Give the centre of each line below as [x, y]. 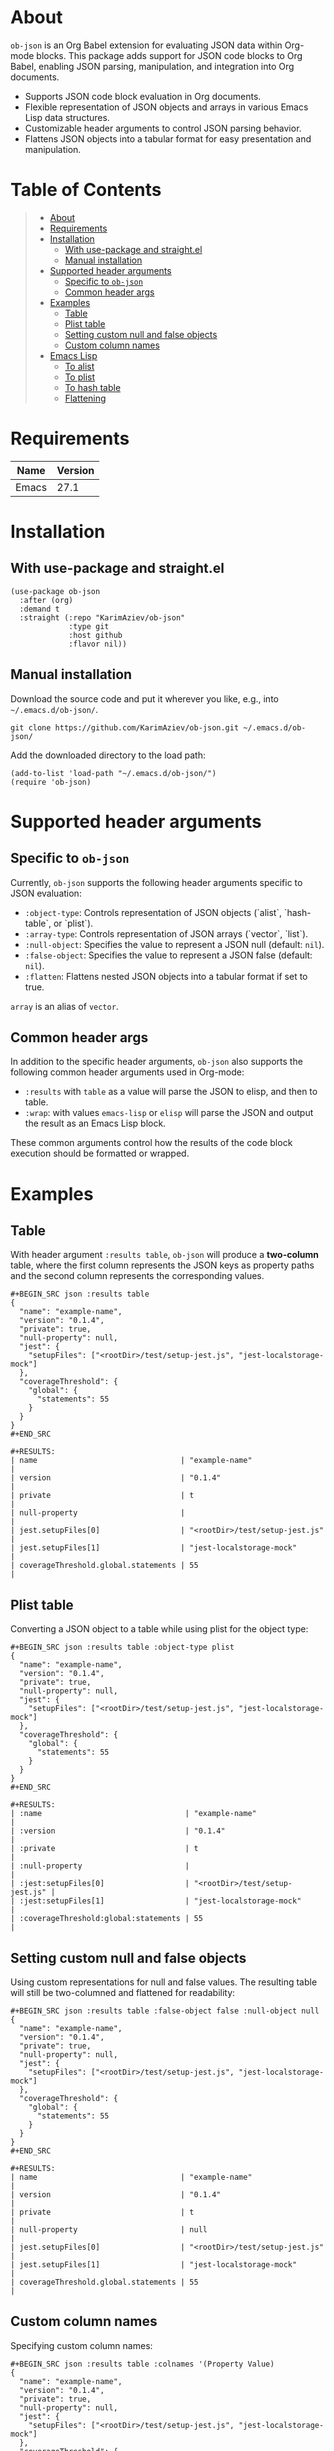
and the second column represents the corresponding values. [137, 1276]
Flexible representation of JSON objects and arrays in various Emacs [166, 107]
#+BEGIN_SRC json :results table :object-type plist [122, 1647]
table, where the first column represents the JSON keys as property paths [162, 1265]
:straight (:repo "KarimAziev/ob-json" [102, 617]
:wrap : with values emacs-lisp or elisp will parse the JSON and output [169, 1113]
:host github [95, 635]
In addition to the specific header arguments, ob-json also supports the [156, 1062]
